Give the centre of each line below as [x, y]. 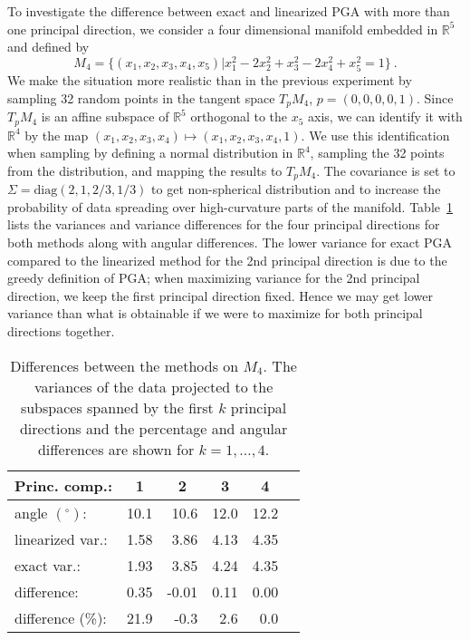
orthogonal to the [239, 116]
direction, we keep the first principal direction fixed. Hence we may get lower [221, 295]
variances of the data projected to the [153, 386]
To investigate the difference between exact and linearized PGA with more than [229, 11]
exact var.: [48, 565]
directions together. [61, 330]
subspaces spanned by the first [117, 407]
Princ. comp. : [64, 485]
